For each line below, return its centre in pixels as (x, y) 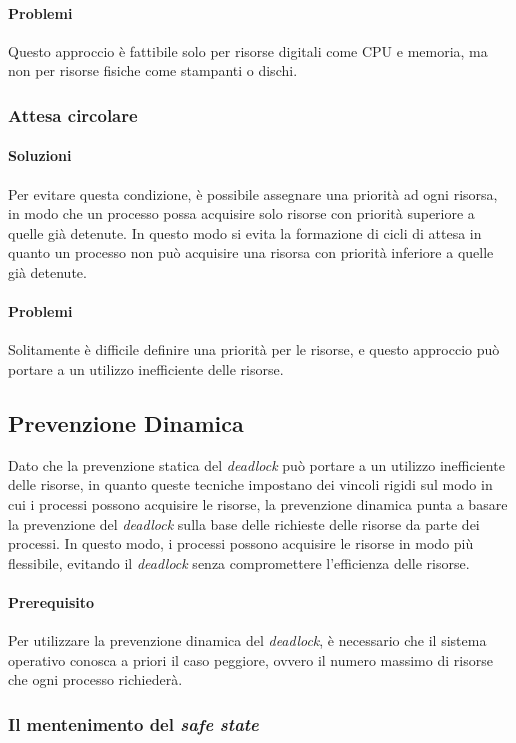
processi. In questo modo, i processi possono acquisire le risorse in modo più (241, 543)
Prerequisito (51, 601)
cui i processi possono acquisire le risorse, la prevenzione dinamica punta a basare (258, 503)
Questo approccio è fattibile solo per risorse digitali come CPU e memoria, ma (248, 50)
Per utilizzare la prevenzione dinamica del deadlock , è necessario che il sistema (247, 640)
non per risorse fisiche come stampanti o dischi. (153, 70)
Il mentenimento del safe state (133, 723)
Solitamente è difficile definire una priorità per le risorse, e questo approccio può (254, 349)
